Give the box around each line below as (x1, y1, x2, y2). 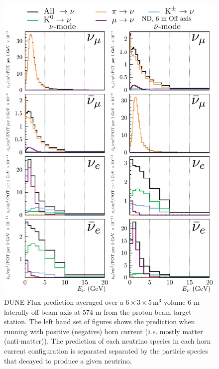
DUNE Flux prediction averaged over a (4, 296, 123, 307)
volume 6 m (164, 296, 200, 307)
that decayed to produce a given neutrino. (4, 355, 132, 366)
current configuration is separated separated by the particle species (4, 345, 208, 356)
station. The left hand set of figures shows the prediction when (4, 316, 195, 327)
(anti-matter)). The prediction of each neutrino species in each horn (4, 336, 211, 346)
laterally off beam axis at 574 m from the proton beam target (4, 306, 192, 317)
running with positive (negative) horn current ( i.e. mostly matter (4, 326, 203, 336)
